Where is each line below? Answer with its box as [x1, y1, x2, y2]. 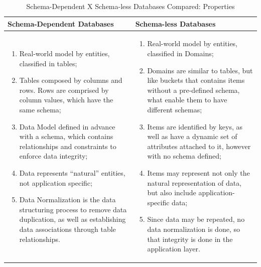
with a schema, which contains [19, 131, 113, 142]
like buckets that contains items [147, 75, 245, 85]
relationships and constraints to [19, 141, 116, 151]
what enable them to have [147, 94, 227, 105]
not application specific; [19, 177, 92, 188]
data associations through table [19, 223, 116, 234]
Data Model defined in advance [19, 121, 115, 131]
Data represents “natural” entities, [19, 167, 125, 178]
